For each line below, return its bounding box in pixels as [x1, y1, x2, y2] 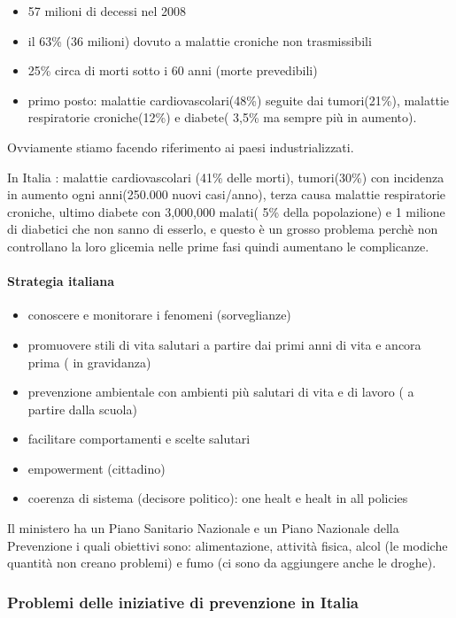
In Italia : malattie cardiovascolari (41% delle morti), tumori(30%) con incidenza [7, 167, 444, 186]
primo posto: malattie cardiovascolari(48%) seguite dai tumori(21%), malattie [27, 90, 450, 109]
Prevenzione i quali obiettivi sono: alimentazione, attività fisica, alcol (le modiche [7, 536, 448, 554]
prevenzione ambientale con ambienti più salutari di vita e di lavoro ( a [27, 382, 414, 401]
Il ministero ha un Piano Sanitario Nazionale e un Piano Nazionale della [7, 519, 399, 537]
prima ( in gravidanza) [27, 352, 151, 371]
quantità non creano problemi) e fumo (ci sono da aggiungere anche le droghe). [7, 553, 437, 572]
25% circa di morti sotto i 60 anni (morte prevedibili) [27, 61, 318, 80]
